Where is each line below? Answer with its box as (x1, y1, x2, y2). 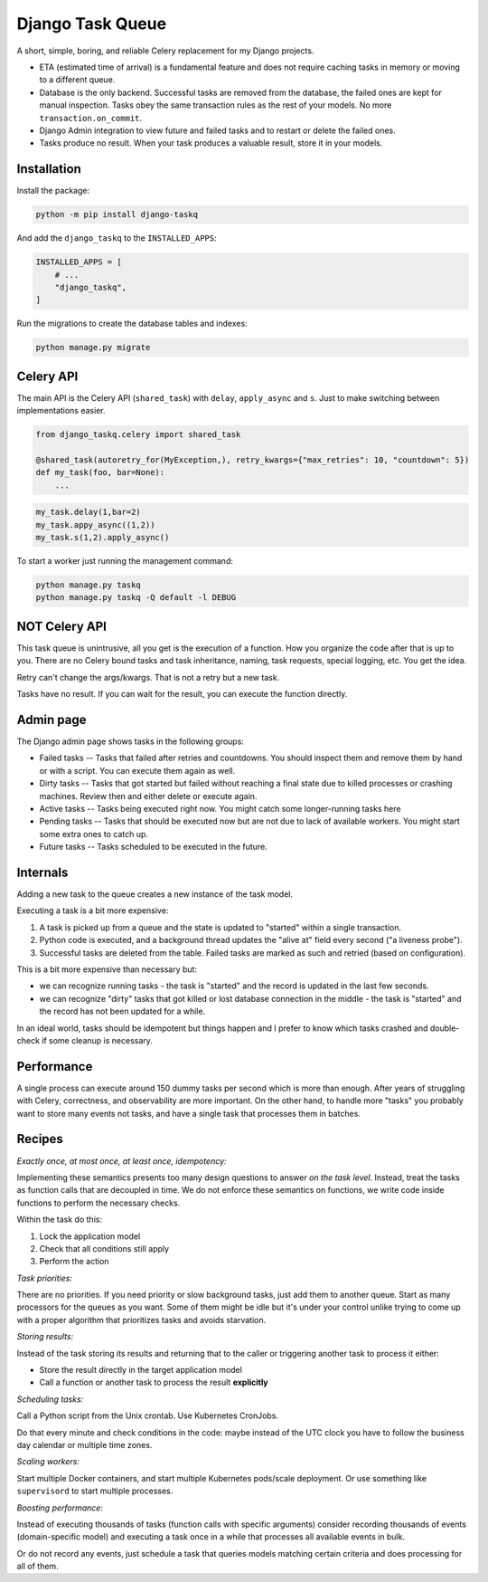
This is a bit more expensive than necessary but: (16, 964, 198, 975)
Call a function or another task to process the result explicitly (39, 1377, 268, 1388)
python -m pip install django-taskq (35, 209, 199, 220)
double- (429, 1023, 460, 1034)
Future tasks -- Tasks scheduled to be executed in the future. (39, 842, 268, 853)
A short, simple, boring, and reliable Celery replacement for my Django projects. (16, 45, 314, 56)
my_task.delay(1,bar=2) (35, 507, 142, 518)
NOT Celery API (16, 618, 108, 634)
